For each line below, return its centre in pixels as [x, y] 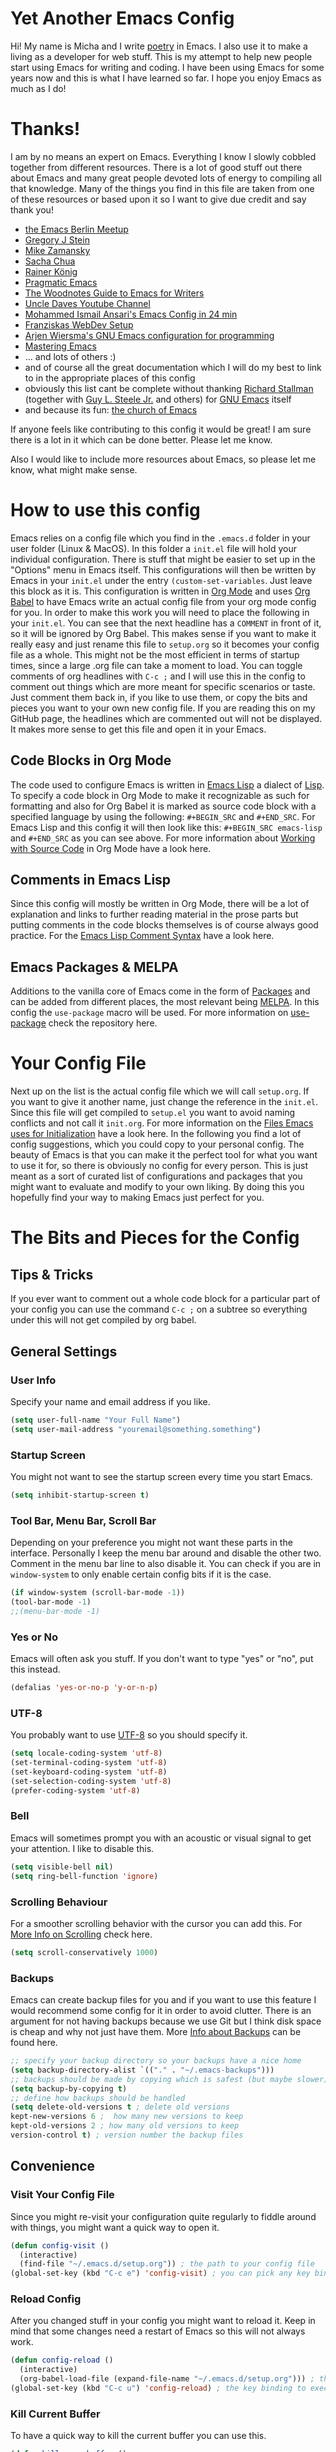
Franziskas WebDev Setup [79, 324]
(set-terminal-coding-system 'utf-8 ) [89, 1763]
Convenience [53, 2166]
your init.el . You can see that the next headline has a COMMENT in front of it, [166, 623]
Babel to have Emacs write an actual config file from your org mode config [163, 601]
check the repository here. [103, 1023]
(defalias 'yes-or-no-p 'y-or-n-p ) [84, 1688]
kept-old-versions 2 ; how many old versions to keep [125, 2126]
